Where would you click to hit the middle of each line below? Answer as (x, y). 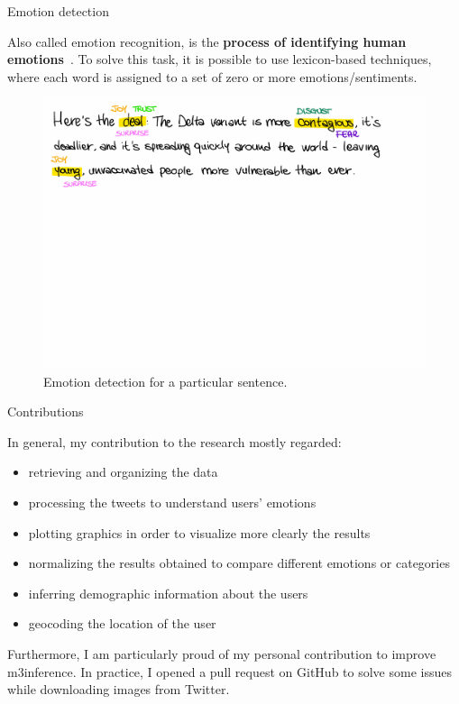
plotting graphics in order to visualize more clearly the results (199, 532)
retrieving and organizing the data (123, 472)
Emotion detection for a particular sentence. (165, 381)
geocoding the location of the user (122, 623)
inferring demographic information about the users (168, 593)
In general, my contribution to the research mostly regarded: (174, 441)
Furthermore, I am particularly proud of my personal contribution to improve (222, 653)
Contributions (46, 411)
